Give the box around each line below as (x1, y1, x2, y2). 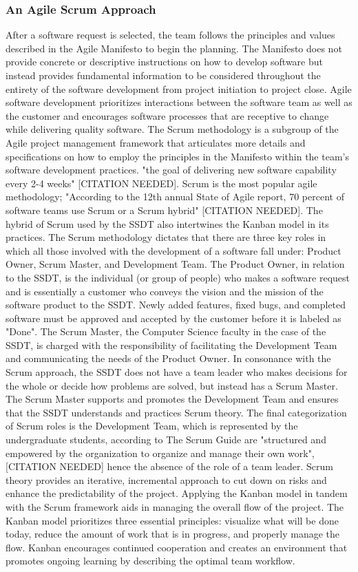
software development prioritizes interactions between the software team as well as (6, 95, 352, 109)
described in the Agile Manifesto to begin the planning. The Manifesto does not (6, 41, 342, 55)
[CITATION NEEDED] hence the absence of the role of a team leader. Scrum (6, 459, 333, 474)
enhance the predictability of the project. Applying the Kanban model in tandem (6, 486, 348, 500)
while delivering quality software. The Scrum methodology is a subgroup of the (6, 122, 339, 136)
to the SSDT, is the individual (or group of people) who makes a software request (6, 270, 350, 284)
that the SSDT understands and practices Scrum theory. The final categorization (6, 405, 347, 419)
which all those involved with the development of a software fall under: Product (6, 243, 341, 257)
